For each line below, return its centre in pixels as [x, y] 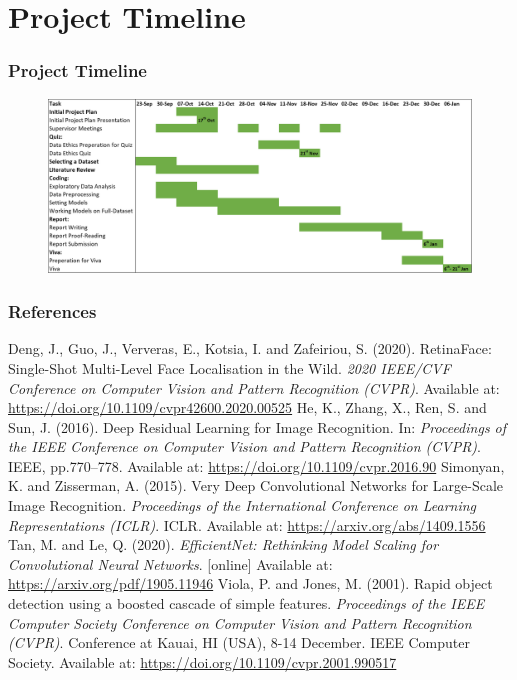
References [52, 311]
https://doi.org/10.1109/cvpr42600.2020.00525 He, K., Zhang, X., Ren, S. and [247, 407]
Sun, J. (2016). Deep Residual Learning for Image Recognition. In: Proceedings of [257, 426]
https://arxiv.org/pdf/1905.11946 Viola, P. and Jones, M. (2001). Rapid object [250, 583]
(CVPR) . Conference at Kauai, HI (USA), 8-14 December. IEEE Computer [239, 642]
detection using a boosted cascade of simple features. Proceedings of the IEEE [246, 603]
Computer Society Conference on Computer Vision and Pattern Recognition [240, 622]
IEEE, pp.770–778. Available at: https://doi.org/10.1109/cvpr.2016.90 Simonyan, [256, 465]
